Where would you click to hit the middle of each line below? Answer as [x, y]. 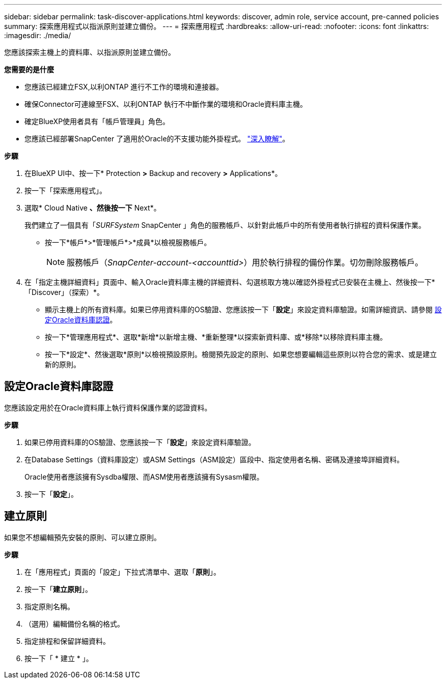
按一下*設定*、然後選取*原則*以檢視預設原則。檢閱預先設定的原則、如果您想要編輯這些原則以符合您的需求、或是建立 [241, 354]
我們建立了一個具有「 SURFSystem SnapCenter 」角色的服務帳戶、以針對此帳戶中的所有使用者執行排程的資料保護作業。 [225, 225]
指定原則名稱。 [49, 606]
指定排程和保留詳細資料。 [67, 641]
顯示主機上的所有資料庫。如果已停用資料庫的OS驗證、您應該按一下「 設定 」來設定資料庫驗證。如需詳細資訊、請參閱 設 [243, 309]
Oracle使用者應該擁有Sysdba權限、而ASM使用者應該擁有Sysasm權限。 [144, 477]
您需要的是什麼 [29, 69]
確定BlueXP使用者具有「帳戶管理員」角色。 [97, 121]
